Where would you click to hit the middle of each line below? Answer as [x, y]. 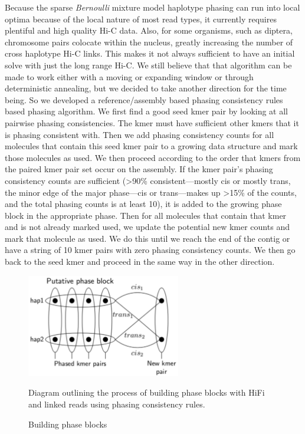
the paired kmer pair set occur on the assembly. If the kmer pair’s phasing [139, 169]
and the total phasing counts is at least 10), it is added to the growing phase [143, 204]
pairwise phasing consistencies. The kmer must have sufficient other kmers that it [152, 122]
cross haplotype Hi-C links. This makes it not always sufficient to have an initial [150, 53]
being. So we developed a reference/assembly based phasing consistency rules [144, 99]
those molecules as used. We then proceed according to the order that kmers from [153, 157]
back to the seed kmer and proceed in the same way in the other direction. [140, 262]
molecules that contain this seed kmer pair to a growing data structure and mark [151, 146]
